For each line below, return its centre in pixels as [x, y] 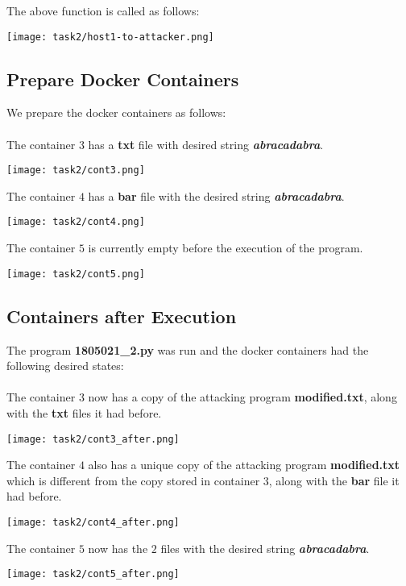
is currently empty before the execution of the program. [226, 248]
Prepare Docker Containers [123, 79]
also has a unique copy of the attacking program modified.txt [244, 465]
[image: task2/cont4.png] [76, 222]
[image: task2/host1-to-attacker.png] [110, 37]
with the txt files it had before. [84, 412]
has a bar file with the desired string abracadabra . [216, 195]
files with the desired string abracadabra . [265, 548]
